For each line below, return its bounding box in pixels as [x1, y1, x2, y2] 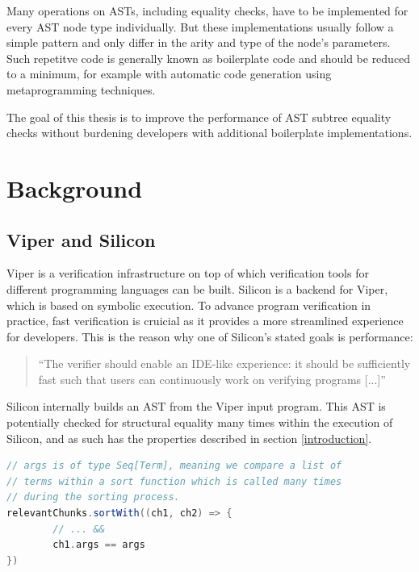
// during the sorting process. [6, 491, 180, 503]
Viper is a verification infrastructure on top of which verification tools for [6, 265, 369, 282]
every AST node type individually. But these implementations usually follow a [6, 18, 394, 35]
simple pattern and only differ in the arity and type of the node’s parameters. [6, 34, 391, 51]
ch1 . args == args [52, 539, 145, 551]
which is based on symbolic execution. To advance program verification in [6, 296, 371, 313]
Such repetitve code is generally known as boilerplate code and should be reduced [6, 49, 411, 66]
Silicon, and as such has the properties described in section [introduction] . [6, 429, 372, 446]
